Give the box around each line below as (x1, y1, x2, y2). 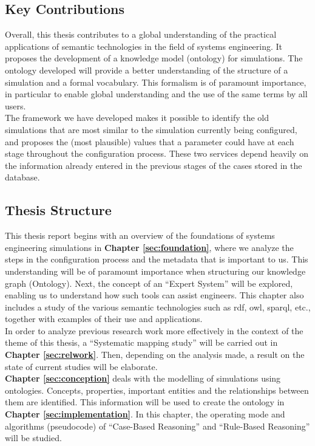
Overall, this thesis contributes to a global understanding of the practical (5, 28, 277, 41)
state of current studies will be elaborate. (5, 360, 158, 372)
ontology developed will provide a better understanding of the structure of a (5, 63, 288, 76)
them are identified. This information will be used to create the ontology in (5, 396, 285, 408)
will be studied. (5, 431, 62, 444)
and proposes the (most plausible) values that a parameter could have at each (5, 135, 294, 148)
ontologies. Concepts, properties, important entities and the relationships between (5, 383, 309, 396)
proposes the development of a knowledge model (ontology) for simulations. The (5, 52, 303, 64)
